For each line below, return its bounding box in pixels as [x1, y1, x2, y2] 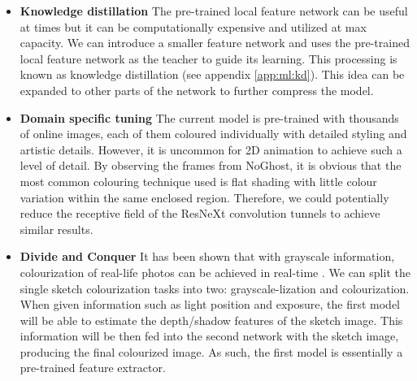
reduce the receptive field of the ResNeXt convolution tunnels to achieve [20, 205, 380, 222]
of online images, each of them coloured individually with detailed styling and [20, 125, 407, 142]
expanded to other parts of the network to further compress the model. [20, 81, 374, 98]
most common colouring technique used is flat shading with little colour [20, 172, 377, 189]
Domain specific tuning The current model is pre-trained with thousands [20, 109, 399, 126]
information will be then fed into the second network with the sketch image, [20, 327, 399, 344]
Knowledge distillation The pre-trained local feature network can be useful [20, 2, 408, 19]
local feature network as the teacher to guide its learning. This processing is [20, 50, 397, 67]
